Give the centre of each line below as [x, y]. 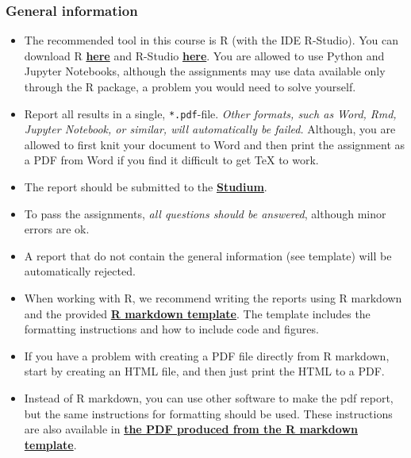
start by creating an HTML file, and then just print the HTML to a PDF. [204, 371]
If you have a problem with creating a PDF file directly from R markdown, [207, 355]
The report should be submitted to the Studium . [146, 187]
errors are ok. [57, 229]
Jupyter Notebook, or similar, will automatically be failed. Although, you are [210, 129]
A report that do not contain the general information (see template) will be [208, 255]
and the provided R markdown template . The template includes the [197, 313]
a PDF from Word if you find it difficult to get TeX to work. [171, 160]
